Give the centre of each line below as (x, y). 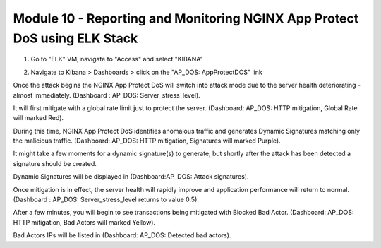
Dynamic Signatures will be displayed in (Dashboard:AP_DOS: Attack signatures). (131, 177)
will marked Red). (38, 118)
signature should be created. (55, 163)
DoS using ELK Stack (75, 38)
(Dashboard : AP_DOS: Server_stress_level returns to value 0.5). (106, 200)
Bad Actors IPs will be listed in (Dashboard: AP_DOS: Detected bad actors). (122, 235)
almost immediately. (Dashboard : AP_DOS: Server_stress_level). (107, 95)
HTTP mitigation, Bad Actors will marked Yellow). (84, 222)
